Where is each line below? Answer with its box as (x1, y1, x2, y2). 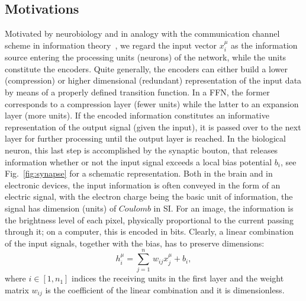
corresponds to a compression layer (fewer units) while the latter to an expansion (5, 97, 299, 110)
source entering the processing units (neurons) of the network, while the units (5, 51, 286, 63)
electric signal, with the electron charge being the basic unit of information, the (5, 190, 293, 203)
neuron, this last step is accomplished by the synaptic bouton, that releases (5, 143, 278, 156)
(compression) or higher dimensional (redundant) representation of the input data (5, 74, 302, 87)
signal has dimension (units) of (5, 201, 117, 214)
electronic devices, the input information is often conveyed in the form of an (5, 178, 281, 191)
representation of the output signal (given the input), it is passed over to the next (5, 120, 301, 133)
